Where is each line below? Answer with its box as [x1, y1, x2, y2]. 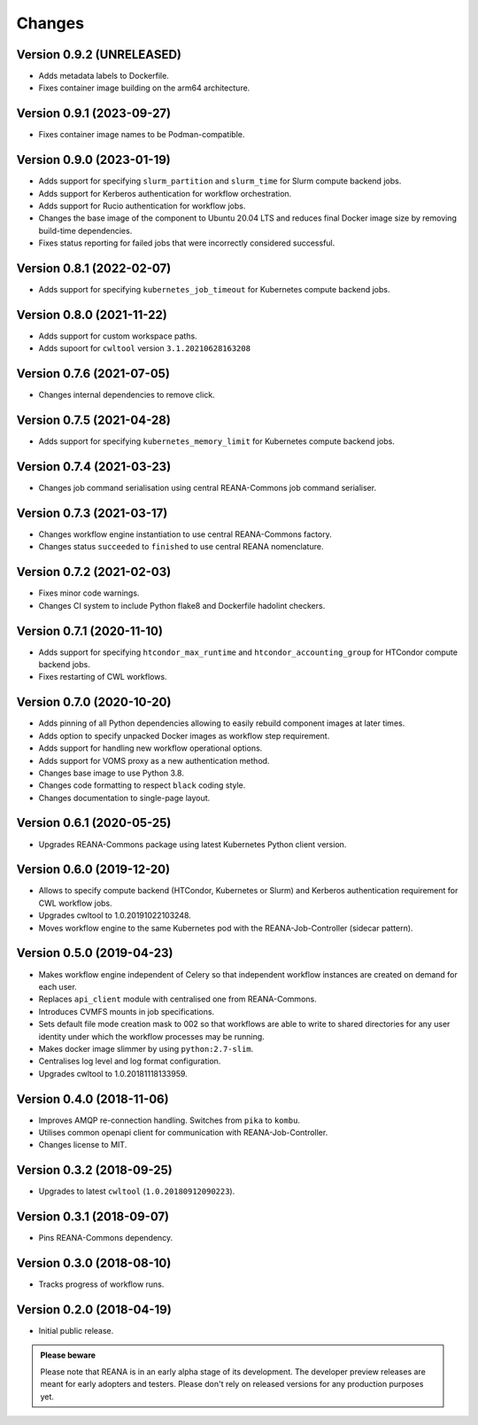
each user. [38, 981, 77, 992]
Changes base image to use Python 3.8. [38, 767, 185, 778]
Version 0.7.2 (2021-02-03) [16, 565, 172, 580]
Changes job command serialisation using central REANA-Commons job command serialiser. [38, 483, 376, 494]
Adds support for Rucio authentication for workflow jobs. [38, 200, 246, 212]
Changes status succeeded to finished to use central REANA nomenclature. [38, 541, 324, 552]
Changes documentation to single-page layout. [38, 792, 211, 803]
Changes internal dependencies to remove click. [38, 390, 216, 401]
